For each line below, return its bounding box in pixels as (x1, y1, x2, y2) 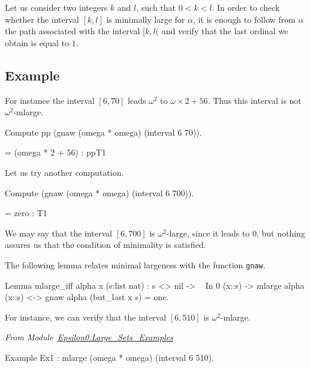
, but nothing (256, 226, 305, 239)
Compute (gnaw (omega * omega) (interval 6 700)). (5, 186, 194, 199)
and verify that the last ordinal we (161, 25, 288, 37)
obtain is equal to (5, 36, 70, 49)
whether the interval (5, 13, 79, 25)
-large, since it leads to (166, 226, 250, 239)
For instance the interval (5, 94, 95, 106)
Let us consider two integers (5, 1, 108, 13)
